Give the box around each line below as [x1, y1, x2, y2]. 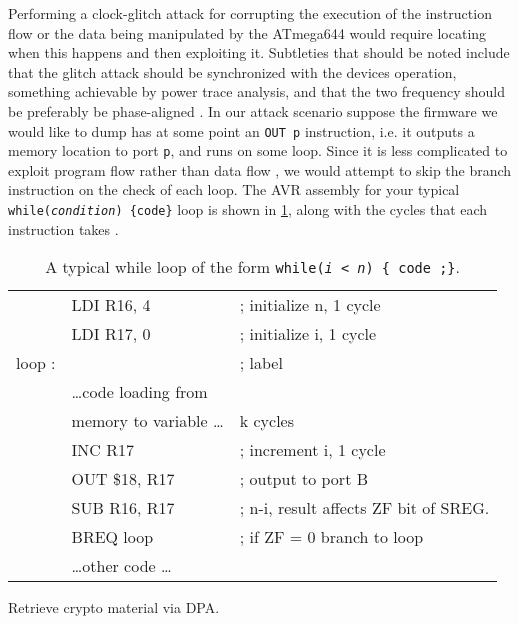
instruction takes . [8, 218, 119, 239]
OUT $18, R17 [71, 467, 175, 491]
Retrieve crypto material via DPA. [8, 597, 220, 618]
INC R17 [71, 438, 135, 462]
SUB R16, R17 [71, 496, 175, 520]
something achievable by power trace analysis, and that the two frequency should [8, 81, 506, 102]
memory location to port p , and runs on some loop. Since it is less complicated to [8, 140, 508, 161]
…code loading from [71, 380, 208, 404]
